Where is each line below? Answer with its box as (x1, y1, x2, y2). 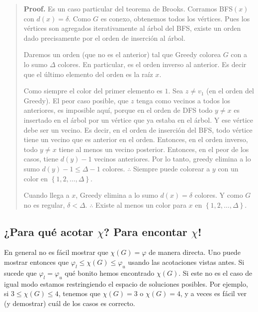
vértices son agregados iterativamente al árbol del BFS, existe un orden (23, 23, 241, 33)
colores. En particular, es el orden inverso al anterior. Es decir (58, 59, 247, 69)
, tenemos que (58, 288, 101, 299)
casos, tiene (23, 154, 59, 164)
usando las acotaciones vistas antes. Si (128, 257, 245, 267)
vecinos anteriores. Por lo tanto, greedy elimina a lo (94, 154, 251, 164)
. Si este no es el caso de (178, 267, 253, 278)
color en (23, 173, 48, 183)
